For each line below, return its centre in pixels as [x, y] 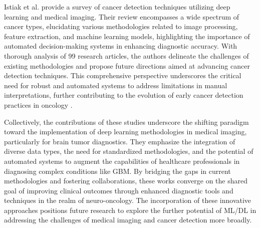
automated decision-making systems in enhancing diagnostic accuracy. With [121, 46]
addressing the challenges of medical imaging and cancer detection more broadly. [128, 220]
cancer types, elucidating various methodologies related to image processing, [121, 26]
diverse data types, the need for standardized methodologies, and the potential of [129, 151]
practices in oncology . [38, 104]
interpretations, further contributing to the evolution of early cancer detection [124, 95]
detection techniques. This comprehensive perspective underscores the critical [123, 75]
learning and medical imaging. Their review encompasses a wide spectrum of [122, 16]
